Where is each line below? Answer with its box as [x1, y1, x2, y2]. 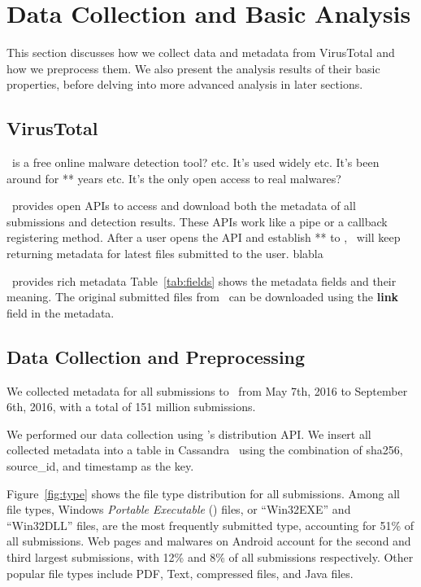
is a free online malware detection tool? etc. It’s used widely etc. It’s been [11, 154, 380, 171]
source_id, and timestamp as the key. [7, 458, 194, 475]
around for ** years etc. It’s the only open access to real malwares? [7, 169, 341, 186]
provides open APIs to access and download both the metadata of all [11, 197, 356, 214]
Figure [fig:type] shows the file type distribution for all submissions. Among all [7, 484, 400, 502]
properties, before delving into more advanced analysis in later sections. [7, 76, 363, 93]
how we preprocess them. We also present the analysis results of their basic [7, 59, 380, 77]
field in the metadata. [7, 304, 115, 321]
